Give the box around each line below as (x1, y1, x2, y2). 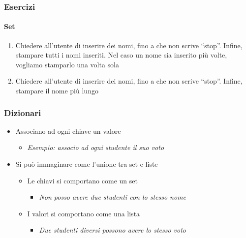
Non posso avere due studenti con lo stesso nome (39, 192, 186, 202)
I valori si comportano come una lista (27, 208, 140, 218)
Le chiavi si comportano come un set (27, 175, 138, 185)
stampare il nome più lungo (15, 86, 98, 96)
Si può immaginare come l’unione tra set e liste (15, 159, 158, 169)
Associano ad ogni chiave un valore (15, 125, 121, 136)
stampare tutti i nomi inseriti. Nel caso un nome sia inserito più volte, (15, 50, 227, 60)
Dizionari (4, 106, 41, 119)
